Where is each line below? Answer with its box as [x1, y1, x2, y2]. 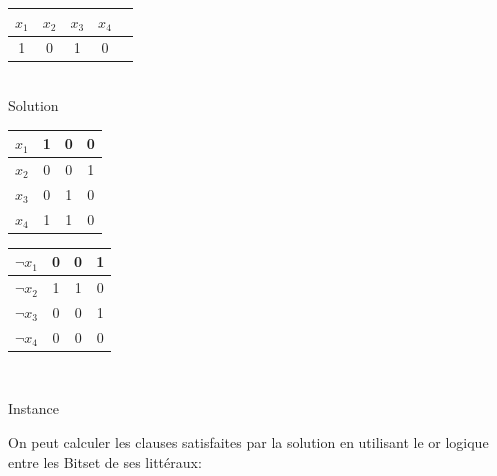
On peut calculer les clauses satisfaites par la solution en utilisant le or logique [8, 432, 489, 453]
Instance [8, 398, 60, 419]
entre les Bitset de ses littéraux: [8, 451, 202, 472]
